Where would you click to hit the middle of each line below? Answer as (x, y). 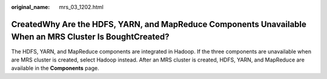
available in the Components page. (55, 68)
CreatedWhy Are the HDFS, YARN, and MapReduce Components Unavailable (159, 24)
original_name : (31, 7)
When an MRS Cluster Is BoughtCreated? (90, 37)
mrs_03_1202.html (81, 7)
